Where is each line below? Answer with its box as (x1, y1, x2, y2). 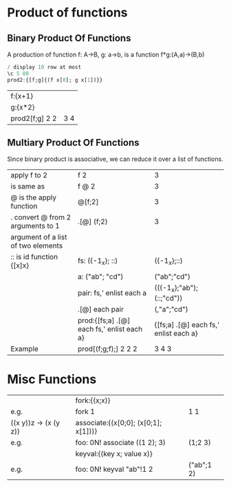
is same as (10, 182, 45, 191)
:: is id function (10, 252, 58, 262)
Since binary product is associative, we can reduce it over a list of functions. (7, 155, 223, 163)
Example (10, 344, 39, 354)
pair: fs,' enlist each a (78, 288, 146, 298)
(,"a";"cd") (154, 304, 188, 314)
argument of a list (10, 232, 67, 242)
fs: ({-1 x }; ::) (78, 256, 118, 267)
